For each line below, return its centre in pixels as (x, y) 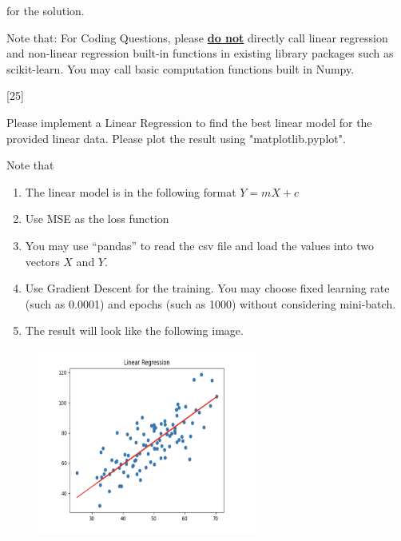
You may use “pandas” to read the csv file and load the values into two (200, 245)
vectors (42, 261)
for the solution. (46, 10)
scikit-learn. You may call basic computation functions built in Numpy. (181, 68)
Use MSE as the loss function (97, 219)
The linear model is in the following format (131, 191)
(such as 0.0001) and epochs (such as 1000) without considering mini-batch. (210, 303)
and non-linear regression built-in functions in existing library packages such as (200, 53)
